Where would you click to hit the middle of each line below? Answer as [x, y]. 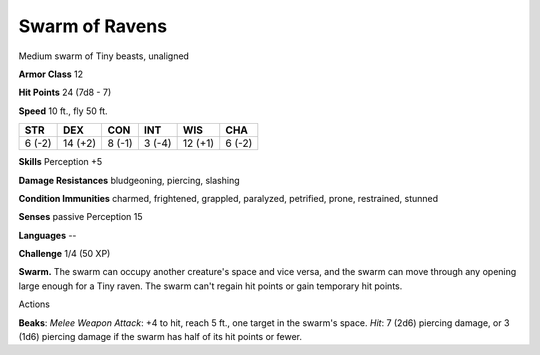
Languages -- [47, 235]
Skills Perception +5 [60, 162]
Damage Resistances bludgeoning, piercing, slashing [129, 180]
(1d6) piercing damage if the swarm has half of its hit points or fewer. [160, 337]
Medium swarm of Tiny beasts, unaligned [104, 56]
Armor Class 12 [51, 74]
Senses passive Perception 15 [80, 217]
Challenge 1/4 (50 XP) [64, 254]
